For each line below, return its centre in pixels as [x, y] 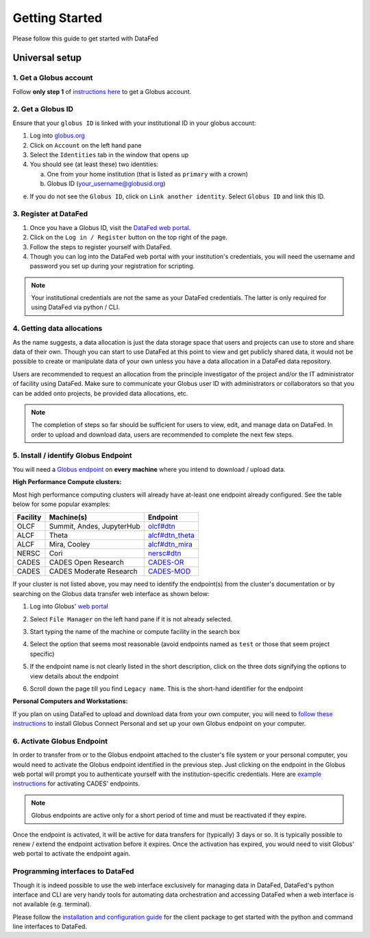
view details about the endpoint [74, 676]
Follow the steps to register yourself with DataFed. [101, 247]
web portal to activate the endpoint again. [72, 854]
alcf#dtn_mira [170, 545]
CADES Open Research [87, 562]
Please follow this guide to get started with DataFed [86, 38]
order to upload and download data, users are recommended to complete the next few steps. [162, 434]
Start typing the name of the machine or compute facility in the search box [135, 631]
